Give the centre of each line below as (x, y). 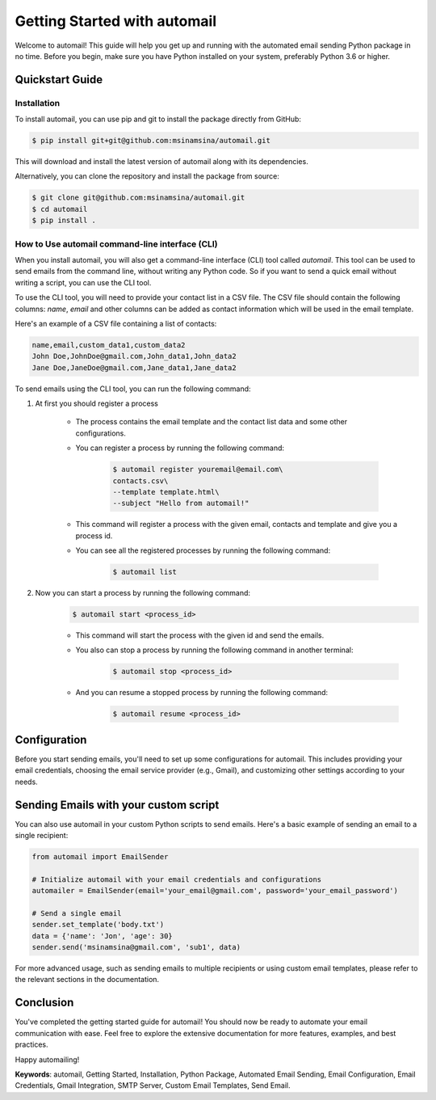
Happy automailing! (47, 1060)
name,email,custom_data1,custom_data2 (109, 345)
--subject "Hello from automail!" (181, 504)
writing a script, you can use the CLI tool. (83, 282)
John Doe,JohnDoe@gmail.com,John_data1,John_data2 (134, 356)
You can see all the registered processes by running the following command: (203, 550)
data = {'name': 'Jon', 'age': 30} (102, 936)
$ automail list (145, 572)
